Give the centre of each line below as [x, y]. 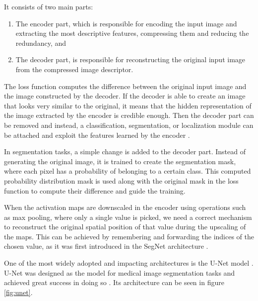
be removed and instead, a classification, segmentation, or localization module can [129, 125]
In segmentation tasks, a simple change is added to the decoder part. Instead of [125, 151]
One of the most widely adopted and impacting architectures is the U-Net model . [129, 263]
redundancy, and [41, 43]
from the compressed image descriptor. [74, 69]
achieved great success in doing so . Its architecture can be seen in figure [114, 282]
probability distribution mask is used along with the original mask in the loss [121, 180]
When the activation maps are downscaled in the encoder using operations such [125, 207]
